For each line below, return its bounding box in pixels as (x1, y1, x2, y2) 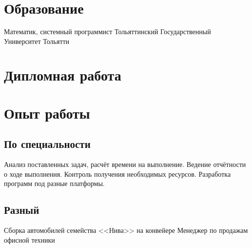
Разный (4, 202, 39, 217)
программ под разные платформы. (4, 178, 105, 188)
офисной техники (4, 234, 55, 245)
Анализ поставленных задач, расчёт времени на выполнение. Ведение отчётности (4, 159, 246, 169)
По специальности (4, 136, 91, 151)
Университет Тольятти (4, 36, 70, 46)
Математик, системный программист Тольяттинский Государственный (4, 26, 211, 37)
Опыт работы (4, 103, 90, 123)
